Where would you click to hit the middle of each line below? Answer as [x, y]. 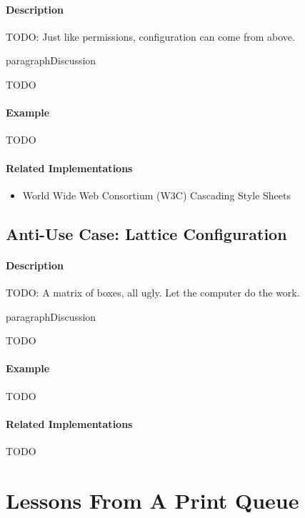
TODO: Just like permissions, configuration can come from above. [150, 36]
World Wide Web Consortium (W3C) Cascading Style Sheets [157, 195]
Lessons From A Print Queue [152, 500]
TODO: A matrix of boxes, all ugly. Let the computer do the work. [153, 292]
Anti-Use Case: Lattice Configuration [146, 233]
